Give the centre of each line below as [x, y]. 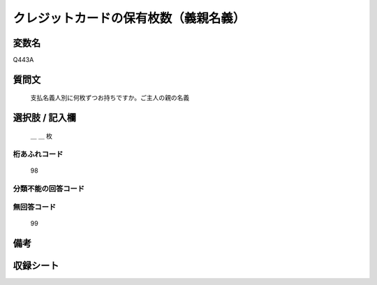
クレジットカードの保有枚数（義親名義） [129, 18]
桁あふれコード [38, 154]
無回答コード [35, 207]
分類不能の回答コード [49, 189]
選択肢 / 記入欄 [45, 118]
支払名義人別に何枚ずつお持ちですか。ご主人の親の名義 [110, 98]
